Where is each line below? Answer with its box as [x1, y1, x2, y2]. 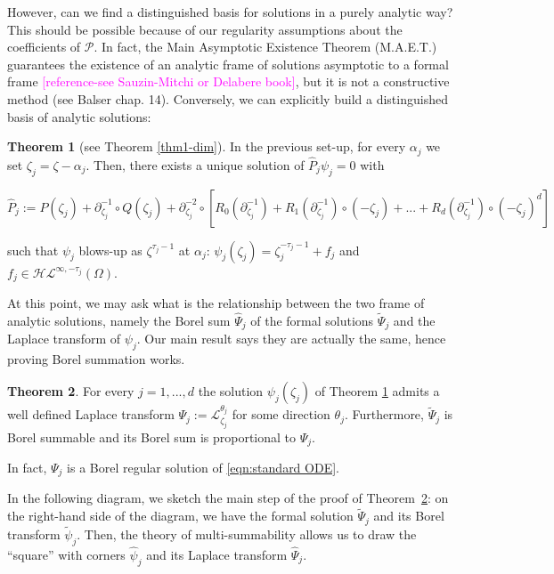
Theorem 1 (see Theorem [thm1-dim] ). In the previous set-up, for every [7, 137, 406, 156]
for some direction [232, 405, 330, 424]
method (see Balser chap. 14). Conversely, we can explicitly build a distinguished [7, 89, 448, 108]
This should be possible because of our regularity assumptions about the [7, 20, 403, 38]
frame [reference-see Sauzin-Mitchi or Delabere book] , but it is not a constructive [7, 72, 450, 91]
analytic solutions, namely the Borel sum [7, 311, 231, 329]
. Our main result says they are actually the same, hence [136, 329, 446, 348]
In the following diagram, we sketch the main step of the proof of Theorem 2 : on [7, 489, 449, 507]
